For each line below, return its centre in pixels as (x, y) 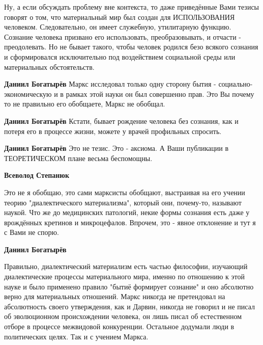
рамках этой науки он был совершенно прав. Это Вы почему (160, 94)
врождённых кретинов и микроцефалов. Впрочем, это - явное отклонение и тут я (130, 222)
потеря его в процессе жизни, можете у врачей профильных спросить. (113, 131)
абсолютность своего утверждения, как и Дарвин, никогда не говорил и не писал (130, 306)
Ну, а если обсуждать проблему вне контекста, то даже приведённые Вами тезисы (131, 7)
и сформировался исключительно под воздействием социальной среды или (120, 56)
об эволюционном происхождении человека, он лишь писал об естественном (123, 316)
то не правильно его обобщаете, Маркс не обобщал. (85, 104)
